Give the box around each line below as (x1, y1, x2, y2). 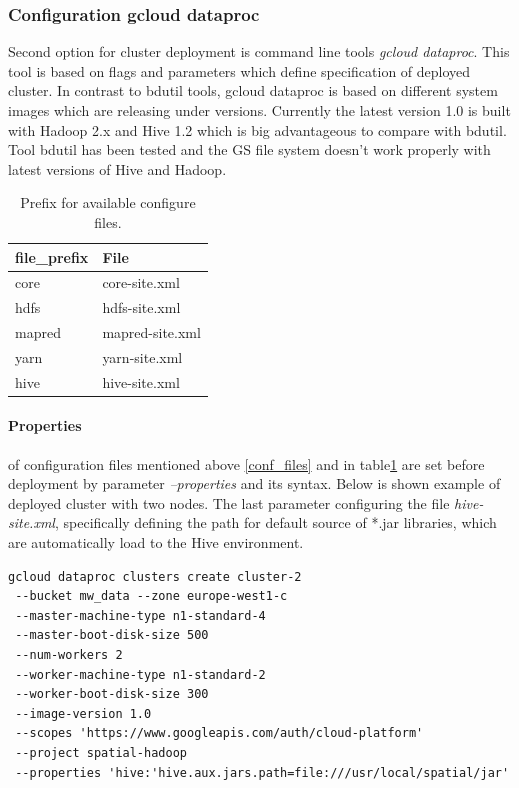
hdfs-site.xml (102, 297, 181, 318)
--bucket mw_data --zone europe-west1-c (15, 589, 288, 604)
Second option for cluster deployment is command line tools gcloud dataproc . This (8, 41, 510, 62)
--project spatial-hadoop (15, 745, 187, 760)
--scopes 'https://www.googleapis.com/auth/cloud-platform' (15, 726, 424, 741)
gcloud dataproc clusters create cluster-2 (8, 569, 302, 584)
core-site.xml (102, 272, 180, 293)
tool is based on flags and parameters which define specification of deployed (8, 60, 471, 81)
